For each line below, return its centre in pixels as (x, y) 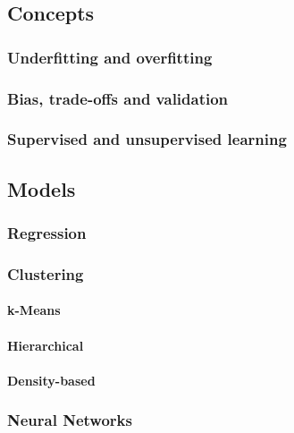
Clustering (46, 273)
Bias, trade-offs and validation (118, 98)
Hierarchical (46, 345)
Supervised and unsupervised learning (147, 139)
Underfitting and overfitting (110, 57)
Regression (47, 233)
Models (42, 188)
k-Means (34, 310)
